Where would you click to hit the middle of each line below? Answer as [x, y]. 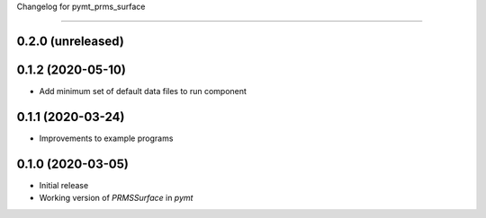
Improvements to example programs [106, 138]
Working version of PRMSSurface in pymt [116, 198]
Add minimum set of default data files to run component [143, 91]
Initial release [64, 185]
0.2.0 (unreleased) [71, 41]
